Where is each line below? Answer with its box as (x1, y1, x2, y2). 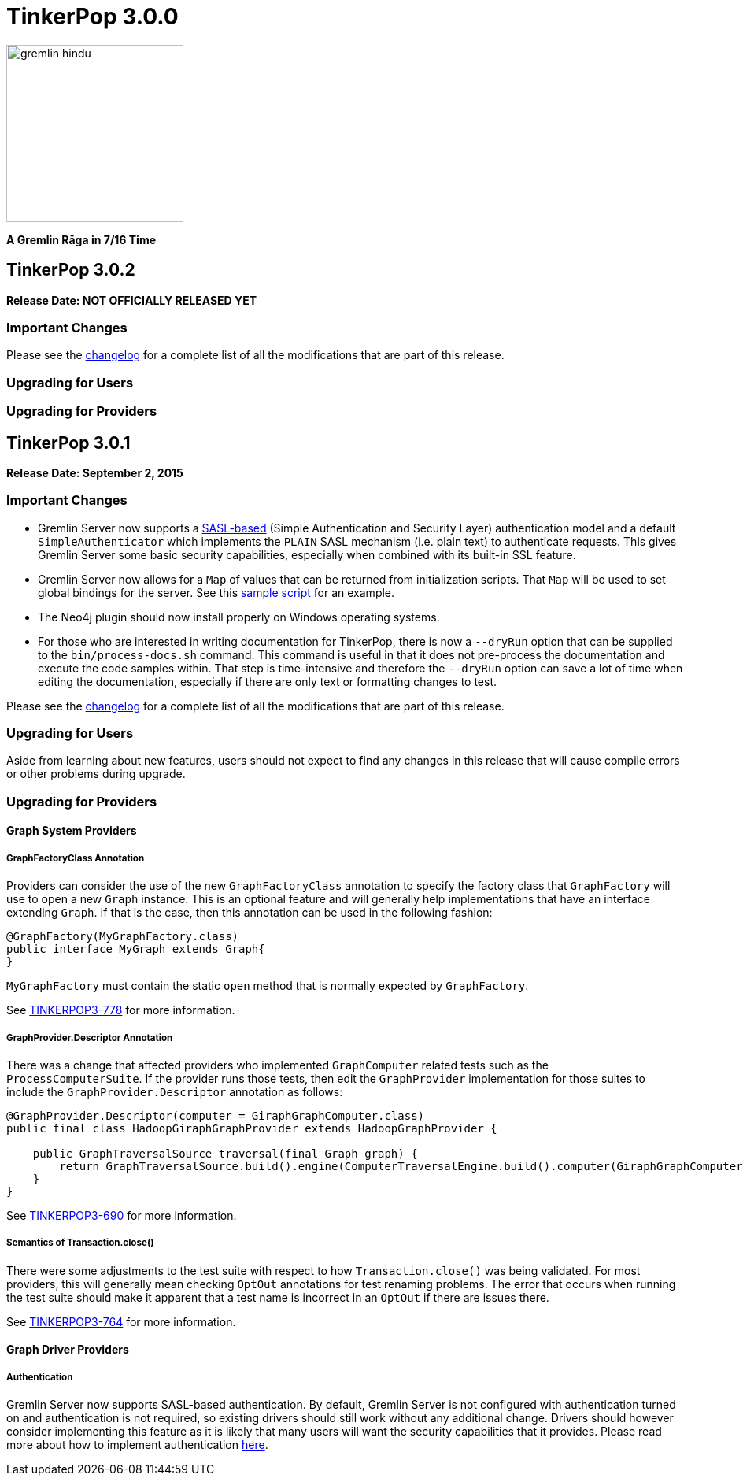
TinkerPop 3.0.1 (6, 432, 131, 453)
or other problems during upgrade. (6, 767, 186, 781)
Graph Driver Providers (6, 1343, 129, 1357)
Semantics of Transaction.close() (6, 1237, 154, 1249)
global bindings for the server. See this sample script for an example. (38, 585, 395, 599)
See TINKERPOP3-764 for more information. (6, 1314, 236, 1328)
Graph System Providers (6, 824, 137, 838)
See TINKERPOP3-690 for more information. (6, 1208, 237, 1222)
